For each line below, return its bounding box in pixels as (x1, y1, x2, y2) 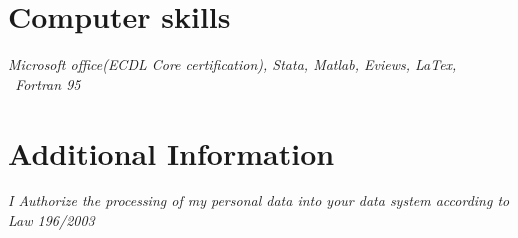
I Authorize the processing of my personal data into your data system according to (8, 190, 510, 211)
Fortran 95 (15, 73, 81, 94)
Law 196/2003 (8, 210, 95, 231)
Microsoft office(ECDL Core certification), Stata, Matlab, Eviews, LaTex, (8, 54, 457, 75)
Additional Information (8, 132, 335, 173)
